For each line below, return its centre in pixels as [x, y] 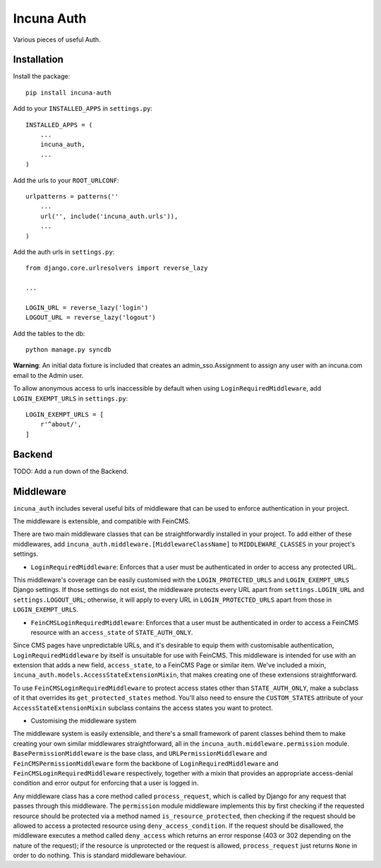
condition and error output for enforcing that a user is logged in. [106, 783]
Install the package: [42, 76]
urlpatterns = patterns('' [72, 196]
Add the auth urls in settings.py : [64, 251]
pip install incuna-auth [68, 93]
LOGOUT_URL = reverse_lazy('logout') [91, 317]
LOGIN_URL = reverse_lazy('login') [87, 308]
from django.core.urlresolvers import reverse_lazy [117, 268]
